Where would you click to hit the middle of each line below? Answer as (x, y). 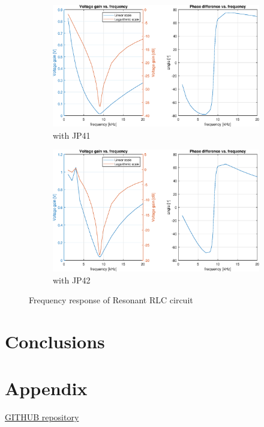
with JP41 (72, 135)
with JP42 (72, 280)
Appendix (46, 388)
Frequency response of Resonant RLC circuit (111, 300)
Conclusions (55, 341)
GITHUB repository (42, 417)
